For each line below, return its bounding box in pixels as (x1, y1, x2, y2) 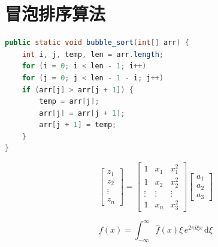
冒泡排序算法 (5, 1, 106, 26)
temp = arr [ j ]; (39, 97, 99, 106)
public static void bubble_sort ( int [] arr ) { (5, 38, 189, 47)
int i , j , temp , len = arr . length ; (22, 50, 163, 59)
